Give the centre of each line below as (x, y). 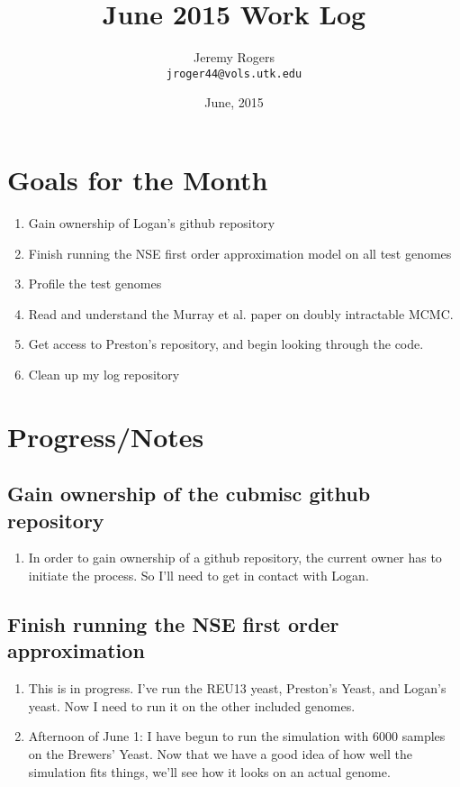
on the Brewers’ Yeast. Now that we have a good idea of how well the (220, 754)
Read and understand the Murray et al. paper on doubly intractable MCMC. (241, 313)
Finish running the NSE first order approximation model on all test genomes (240, 253)
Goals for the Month (138, 179)
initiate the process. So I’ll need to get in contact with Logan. (198, 576)
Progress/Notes (106, 436)
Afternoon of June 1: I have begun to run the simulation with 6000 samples (237, 736)
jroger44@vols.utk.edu (234, 73)
